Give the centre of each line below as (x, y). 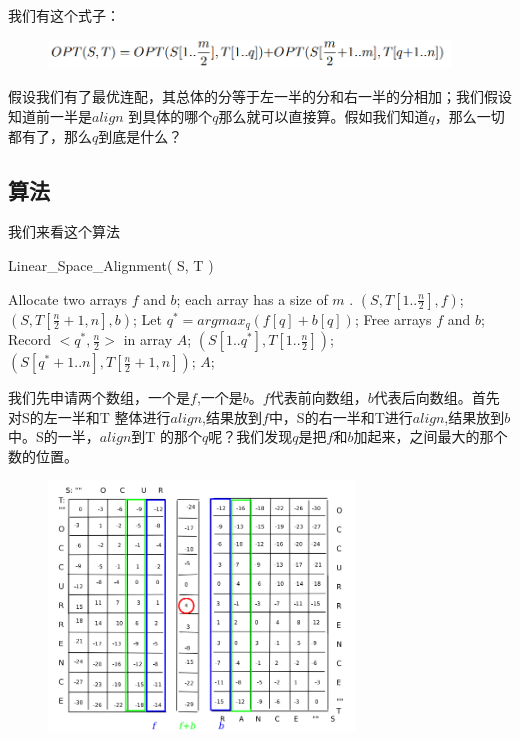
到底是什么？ (140, 135)
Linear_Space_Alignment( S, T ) (111, 265)
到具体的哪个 (170, 116)
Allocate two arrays (68, 298)
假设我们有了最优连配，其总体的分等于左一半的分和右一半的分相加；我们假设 (260, 96)
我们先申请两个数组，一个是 (99, 397)
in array (148, 339)
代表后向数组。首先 (436, 397)
